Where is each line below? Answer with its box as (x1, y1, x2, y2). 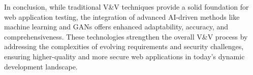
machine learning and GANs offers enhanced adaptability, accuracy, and (4, 21, 229, 32)
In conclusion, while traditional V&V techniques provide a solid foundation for (4, 2, 249, 12)
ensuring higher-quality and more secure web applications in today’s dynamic (4, 51, 245, 61)
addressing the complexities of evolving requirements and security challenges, (4, 41, 244, 52)
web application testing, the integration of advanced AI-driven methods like (4, 11, 240, 22)
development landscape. (4, 61, 78, 71)
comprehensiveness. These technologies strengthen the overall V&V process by (4, 31, 248, 42)
